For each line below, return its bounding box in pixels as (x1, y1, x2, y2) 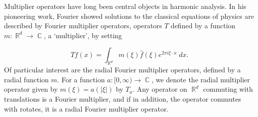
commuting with (203, 84, 253, 94)
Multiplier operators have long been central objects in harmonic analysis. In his (4, 1, 247, 11)
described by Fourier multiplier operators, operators (4, 20, 162, 31)
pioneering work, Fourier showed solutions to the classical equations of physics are (4, 10, 254, 21)
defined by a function (170, 20, 236, 31)
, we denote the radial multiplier (151, 74, 250, 84)
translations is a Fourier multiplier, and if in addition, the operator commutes (4, 93, 242, 104)
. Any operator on (132, 84, 187, 94)
